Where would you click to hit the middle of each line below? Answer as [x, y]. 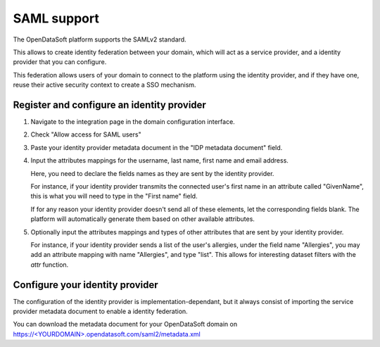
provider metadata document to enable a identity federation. [100, 311]
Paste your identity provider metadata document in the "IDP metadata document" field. [157, 147]
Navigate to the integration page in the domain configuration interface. [133, 122]
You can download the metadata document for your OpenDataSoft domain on [125, 324]
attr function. [50, 265]
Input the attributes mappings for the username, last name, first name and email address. [159, 160]
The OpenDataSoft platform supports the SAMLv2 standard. [100, 39]
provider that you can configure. [60, 62]
